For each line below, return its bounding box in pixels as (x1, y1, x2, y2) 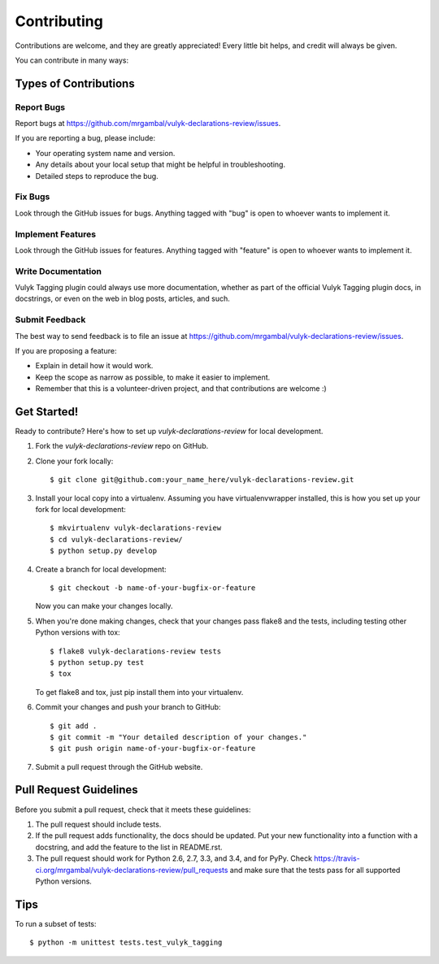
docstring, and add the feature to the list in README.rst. (35, 842, 223, 852)
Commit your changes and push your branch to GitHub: (35, 702, 221, 712)
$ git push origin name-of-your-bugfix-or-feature (50, 744, 256, 753)
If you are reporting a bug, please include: (15, 133, 156, 143)
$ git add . (50, 721, 98, 731)
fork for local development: (35, 505, 126, 515)
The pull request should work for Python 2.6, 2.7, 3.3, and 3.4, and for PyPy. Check (35, 853, 313, 863)
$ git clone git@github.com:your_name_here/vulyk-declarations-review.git (50, 475, 354, 484)
